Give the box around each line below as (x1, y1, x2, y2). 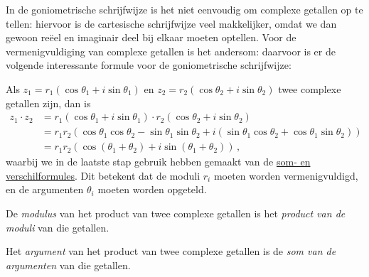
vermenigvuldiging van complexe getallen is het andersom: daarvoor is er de (6, 43, 336, 58)
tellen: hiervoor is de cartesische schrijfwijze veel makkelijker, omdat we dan (6, 16, 337, 31)
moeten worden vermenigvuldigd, (213, 168, 358, 183)
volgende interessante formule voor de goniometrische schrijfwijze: (6, 58, 292, 72)
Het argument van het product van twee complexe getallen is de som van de (6, 244, 336, 259)
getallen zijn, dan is (6, 95, 91, 110)
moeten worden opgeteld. (97, 182, 207, 197)
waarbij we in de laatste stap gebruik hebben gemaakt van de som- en (6, 154, 311, 169)
